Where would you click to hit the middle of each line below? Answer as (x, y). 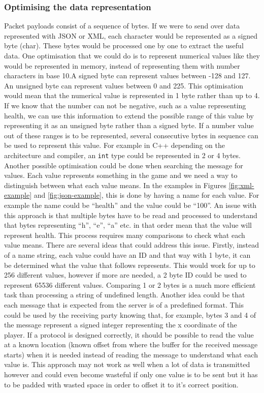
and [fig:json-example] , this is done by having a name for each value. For (146, 195)
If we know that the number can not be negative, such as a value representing (125, 105)
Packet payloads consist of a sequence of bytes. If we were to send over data (122, 26)
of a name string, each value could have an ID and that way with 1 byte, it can (127, 254)
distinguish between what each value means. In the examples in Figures (115, 185)
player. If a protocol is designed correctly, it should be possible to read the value (129, 334)
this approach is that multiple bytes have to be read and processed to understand (131, 215)
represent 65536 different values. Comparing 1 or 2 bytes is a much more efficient (130, 284)
